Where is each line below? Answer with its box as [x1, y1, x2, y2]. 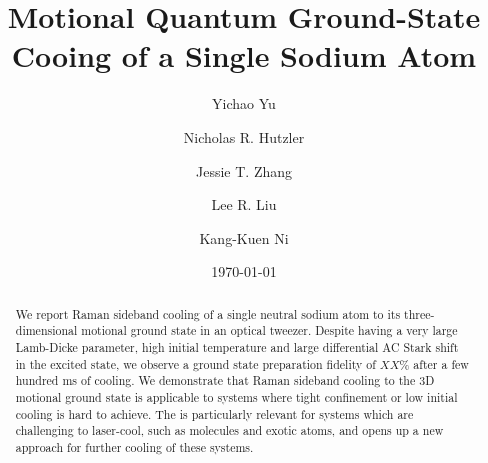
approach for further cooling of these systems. [15, 438, 254, 455]
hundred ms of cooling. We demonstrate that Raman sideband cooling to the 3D [15, 372, 435, 389]
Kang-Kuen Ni [199, 227, 289, 248]
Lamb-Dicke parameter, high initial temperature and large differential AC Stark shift [15, 338, 459, 355]
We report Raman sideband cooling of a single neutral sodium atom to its [15, 305, 401, 322]
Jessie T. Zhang [196, 160, 292, 181]
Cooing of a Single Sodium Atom [11, 35, 477, 76]
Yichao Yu [212, 93, 276, 114]
